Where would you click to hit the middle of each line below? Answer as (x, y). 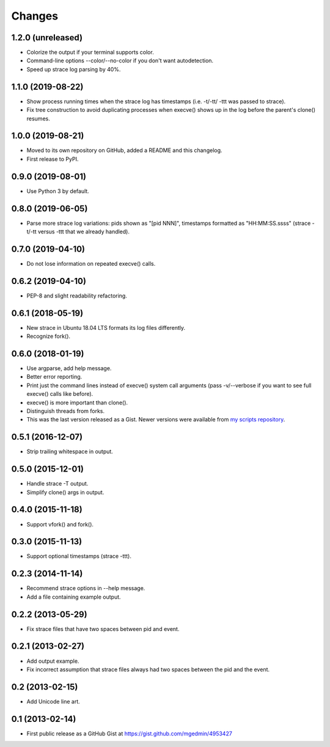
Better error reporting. (54, 377)
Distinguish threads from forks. (66, 411)
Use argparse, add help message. (69, 368)
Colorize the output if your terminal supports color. (90, 53)
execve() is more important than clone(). (77, 403)
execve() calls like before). (60, 394)
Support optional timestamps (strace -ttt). (79, 556)
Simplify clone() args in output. (65, 492)
